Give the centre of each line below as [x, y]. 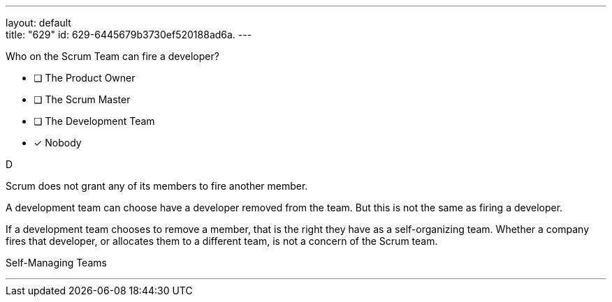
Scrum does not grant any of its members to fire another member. [157, 186]
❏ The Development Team [94, 121]
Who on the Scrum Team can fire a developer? [112, 56]
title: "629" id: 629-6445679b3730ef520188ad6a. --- [129, 35]
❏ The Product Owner [85, 78]
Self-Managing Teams [56, 263]
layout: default [38, 23]
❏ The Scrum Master [82, 99]
